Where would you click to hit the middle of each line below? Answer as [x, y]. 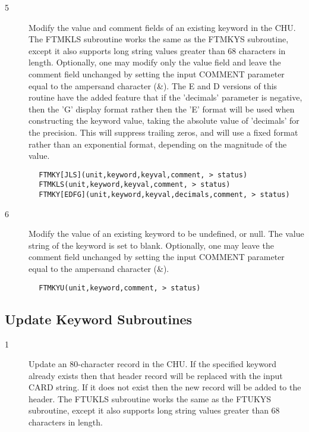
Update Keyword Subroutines [99, 319]
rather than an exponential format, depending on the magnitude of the [158, 144]
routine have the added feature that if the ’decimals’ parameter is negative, [165, 97]
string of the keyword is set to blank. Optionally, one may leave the [151, 245]
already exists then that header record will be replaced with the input [156, 375]
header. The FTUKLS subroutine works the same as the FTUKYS [150, 398]
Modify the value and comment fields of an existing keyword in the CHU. [162, 27]
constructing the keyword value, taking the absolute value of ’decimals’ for [164, 120]
